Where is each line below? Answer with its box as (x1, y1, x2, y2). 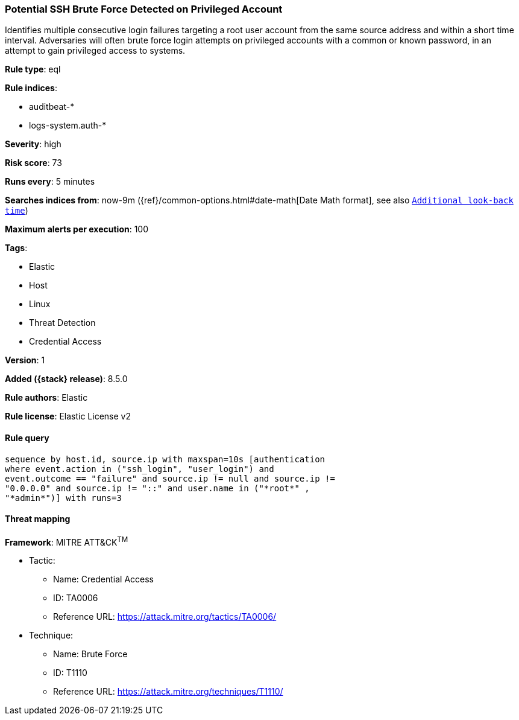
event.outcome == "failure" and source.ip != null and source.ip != (5, 473, 335, 483)
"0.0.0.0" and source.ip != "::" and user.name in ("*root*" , (5, 483, 310, 493)
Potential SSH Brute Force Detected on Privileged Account (5, 3, 283, 15)
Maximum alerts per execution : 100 (5, 224, 149, 235)
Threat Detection (29, 317, 96, 328)
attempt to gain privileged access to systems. (5, 45, 186, 56)
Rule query (5, 432, 49, 443)
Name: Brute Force (53, 649, 128, 660)
